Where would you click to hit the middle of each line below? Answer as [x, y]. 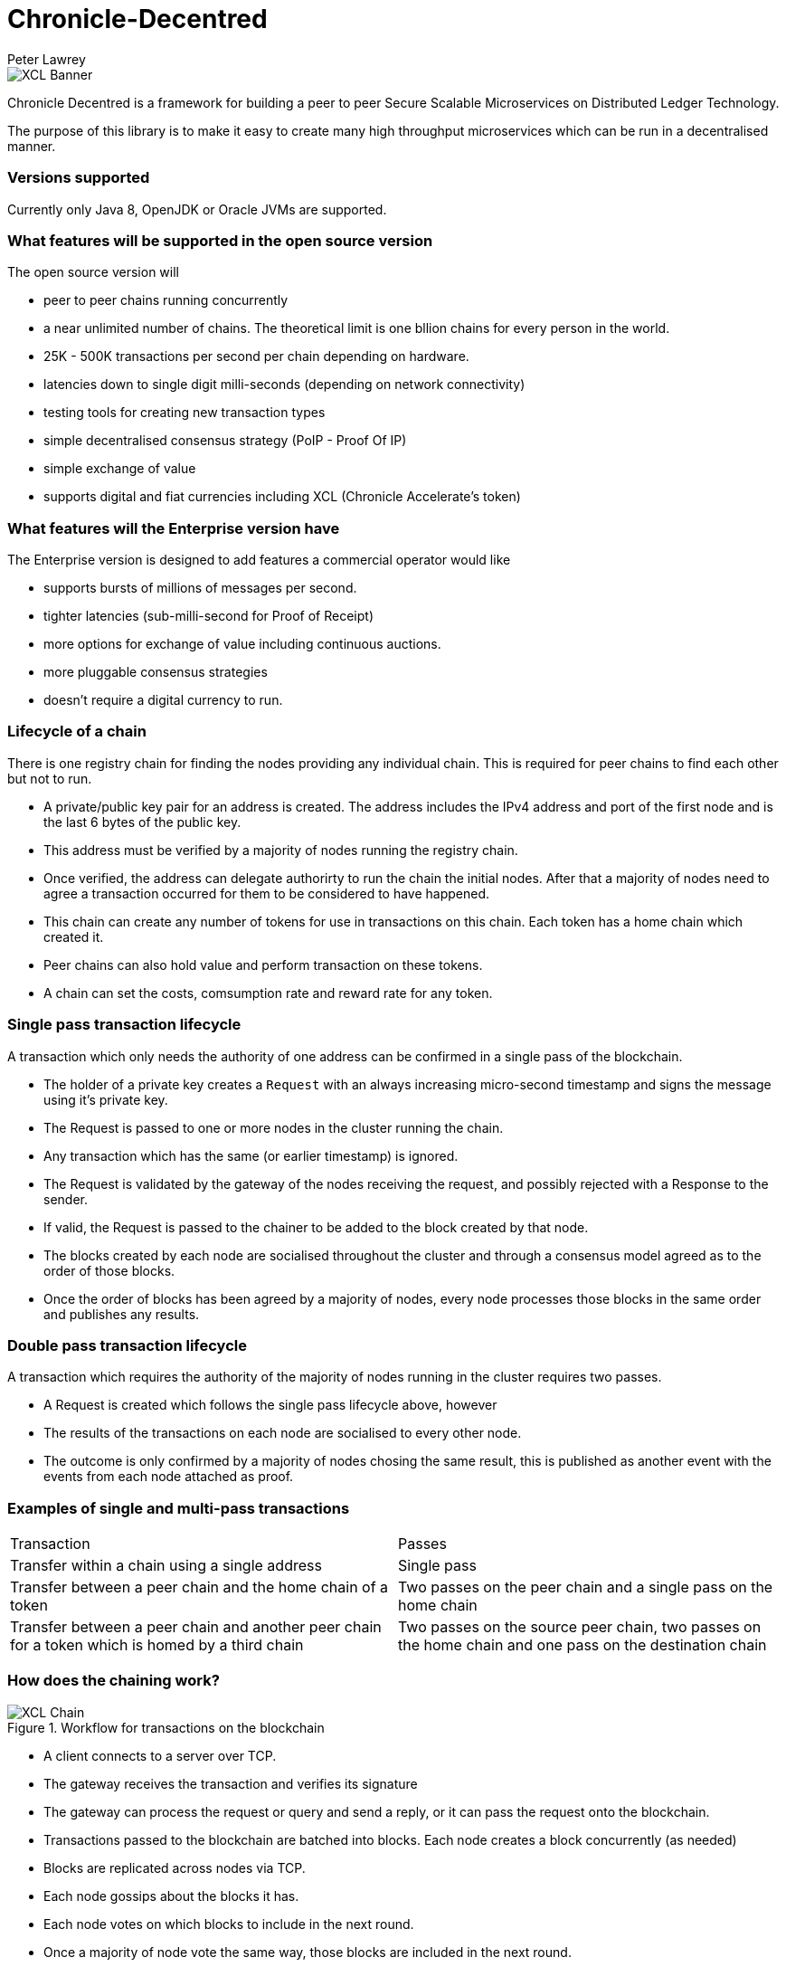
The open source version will [93, 272]
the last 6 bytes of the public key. [142, 822]
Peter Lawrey [47, 59]
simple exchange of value [120, 469]
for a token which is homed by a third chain [157, 1645]
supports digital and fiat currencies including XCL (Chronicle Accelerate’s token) [282, 497]
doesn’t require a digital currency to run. [163, 700]
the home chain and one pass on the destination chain [582, 1645]
